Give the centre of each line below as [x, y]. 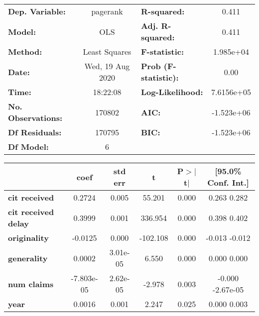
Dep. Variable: [37, 11]
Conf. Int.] [228, 182]
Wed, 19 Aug [107, 66]
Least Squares [107, 52]
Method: [25, 52]
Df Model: [28, 147]
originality [28, 238]
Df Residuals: [35, 132]
